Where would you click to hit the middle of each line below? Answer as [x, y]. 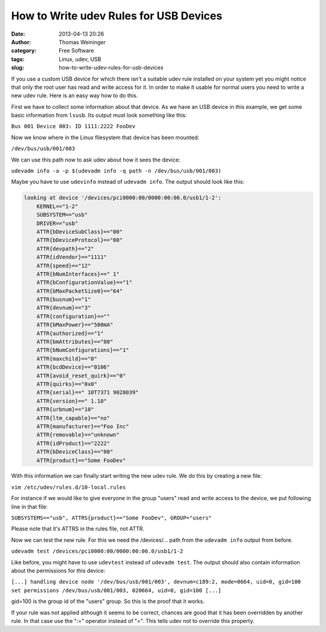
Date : [18, 34]
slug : [18, 68]
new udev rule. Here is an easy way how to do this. [75, 96]
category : [24, 51]
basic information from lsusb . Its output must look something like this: [99, 116]
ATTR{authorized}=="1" [70, 333]
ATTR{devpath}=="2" [66, 249]
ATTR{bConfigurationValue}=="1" [85, 282]
